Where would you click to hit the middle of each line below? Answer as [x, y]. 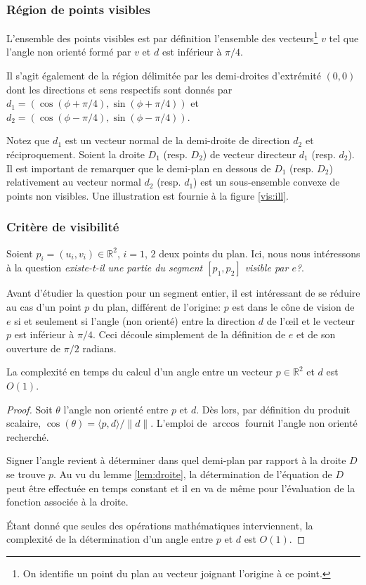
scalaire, [24, 423]
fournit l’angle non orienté [301, 423]
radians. [99, 348]
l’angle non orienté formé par [69, 52]
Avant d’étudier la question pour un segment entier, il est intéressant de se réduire [183, 293]
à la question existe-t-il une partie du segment [105, 268]
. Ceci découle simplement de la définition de [189, 334]
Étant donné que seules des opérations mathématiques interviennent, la [160, 525]
